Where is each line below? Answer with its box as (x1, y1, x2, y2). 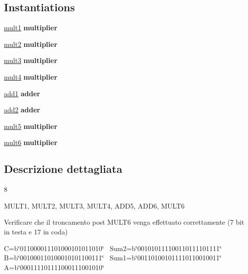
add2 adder (4, 105, 40, 115)
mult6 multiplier (4, 137, 58, 148)
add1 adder (4, 88, 40, 98)
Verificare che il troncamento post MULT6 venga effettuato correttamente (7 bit (4, 217, 245, 227)
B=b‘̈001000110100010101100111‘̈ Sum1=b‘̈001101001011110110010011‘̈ (4, 253, 222, 263)
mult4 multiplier (4, 71, 58, 82)
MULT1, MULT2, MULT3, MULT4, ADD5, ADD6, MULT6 (4, 200, 185, 211)
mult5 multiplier (4, 121, 58, 131)
